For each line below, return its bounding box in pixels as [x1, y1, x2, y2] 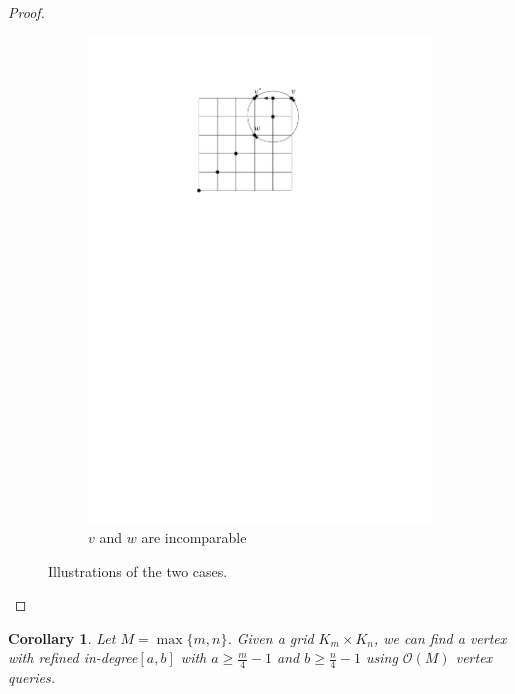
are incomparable [141, 526, 247, 547]
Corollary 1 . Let [8, 627, 116, 648]
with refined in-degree [8, 647, 138, 668]
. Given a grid [227, 627, 314, 648]
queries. [8, 667, 56, 688]
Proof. [8, 2, 45, 22]
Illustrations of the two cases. [48, 560, 228, 581]
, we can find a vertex [374, 627, 507, 648]
